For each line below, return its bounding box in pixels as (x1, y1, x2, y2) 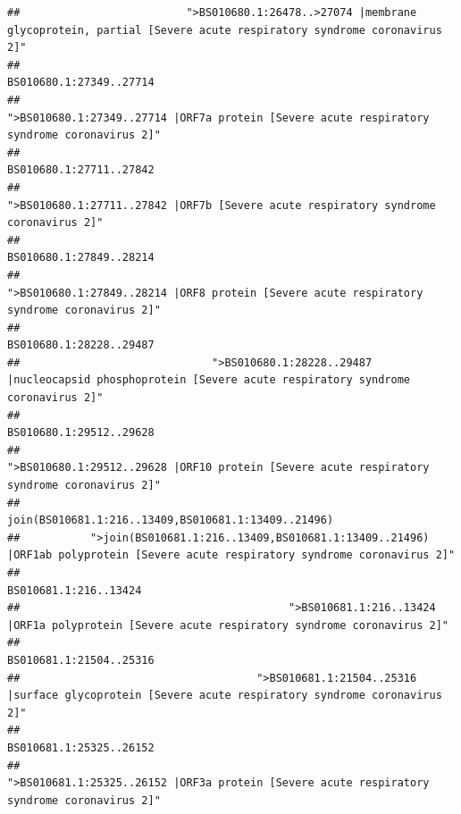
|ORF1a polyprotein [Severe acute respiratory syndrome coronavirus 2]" (7, 618, 448, 632)
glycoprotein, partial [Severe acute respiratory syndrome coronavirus (7, 23, 442, 37)
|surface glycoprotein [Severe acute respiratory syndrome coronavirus (7, 689, 442, 702)
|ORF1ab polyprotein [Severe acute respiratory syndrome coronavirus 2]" (7, 549, 456, 562)
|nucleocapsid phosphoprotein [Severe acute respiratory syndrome (7, 373, 411, 387)
